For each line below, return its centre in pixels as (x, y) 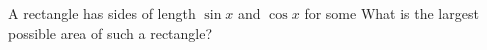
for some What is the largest (391, 13)
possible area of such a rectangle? (110, 32)
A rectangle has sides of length (102, 13)
